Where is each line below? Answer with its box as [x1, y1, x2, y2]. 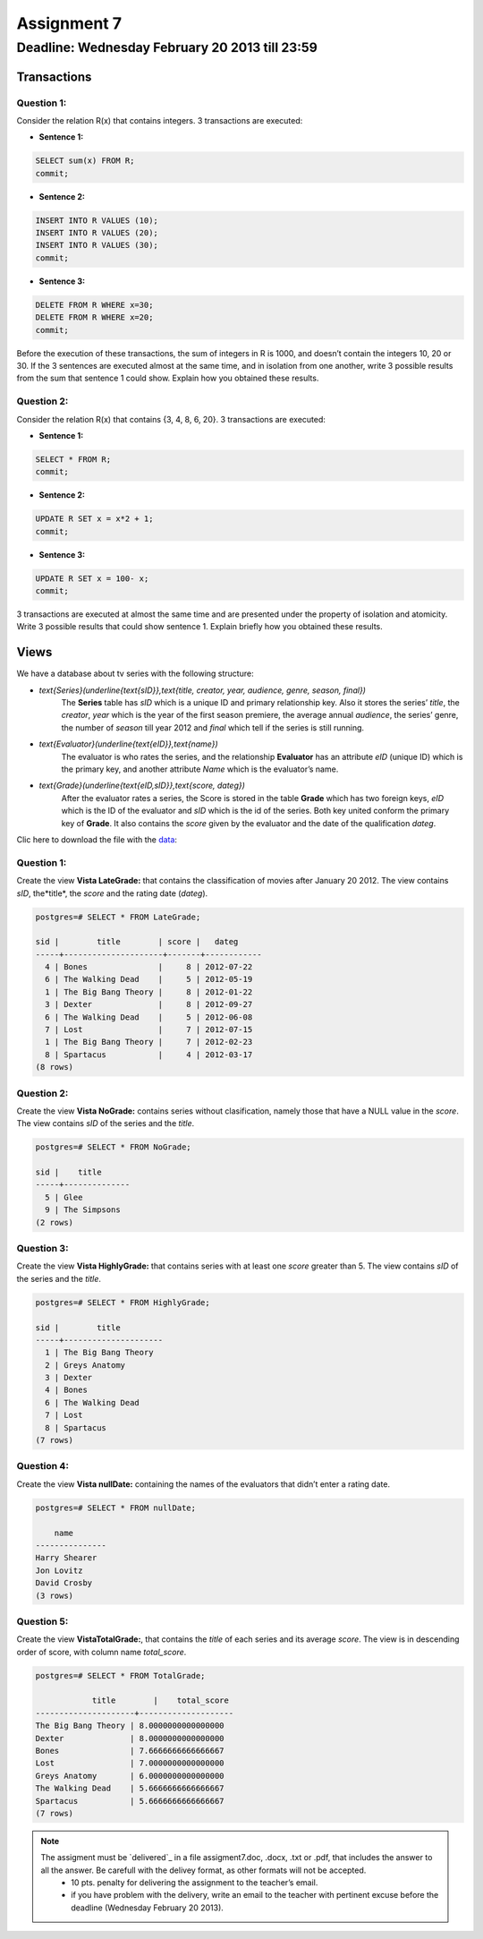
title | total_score [91, 1696, 230, 1705]
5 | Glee [45, 1192, 83, 1202]
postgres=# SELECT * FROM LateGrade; [35, 911, 201, 922]
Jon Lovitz [35, 1565, 83, 1576]
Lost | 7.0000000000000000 [35, 1758, 225, 1768]
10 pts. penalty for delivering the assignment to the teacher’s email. [71, 1877, 318, 1888]
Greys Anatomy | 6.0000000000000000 [35, 1771, 225, 1781]
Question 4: [16, 1460, 69, 1473]
